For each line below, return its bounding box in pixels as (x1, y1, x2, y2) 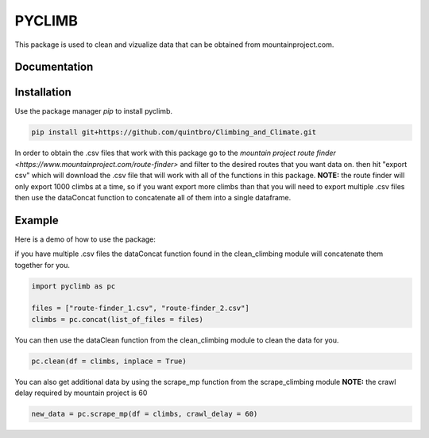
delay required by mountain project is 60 (14, 388, 148, 397)
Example (14, 213, 59, 227)
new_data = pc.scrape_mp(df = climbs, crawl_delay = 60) (31, 409, 258, 419)
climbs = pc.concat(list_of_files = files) (31, 315, 204, 324)
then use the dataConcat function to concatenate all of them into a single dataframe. (14, 193, 292, 202)
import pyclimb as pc (31, 281, 116, 290)
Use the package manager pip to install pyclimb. (14, 107, 172, 116)
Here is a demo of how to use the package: (14, 235, 157, 244)
